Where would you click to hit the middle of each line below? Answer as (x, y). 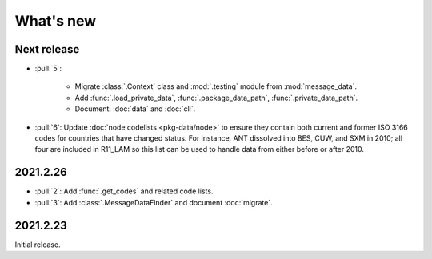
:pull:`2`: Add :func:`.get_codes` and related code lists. (124, 191)
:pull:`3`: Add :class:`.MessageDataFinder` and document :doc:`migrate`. (154, 202)
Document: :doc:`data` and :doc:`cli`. (135, 109)
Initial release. (38, 245)
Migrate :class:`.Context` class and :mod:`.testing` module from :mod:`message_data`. (216, 86)
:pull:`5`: (48, 69)
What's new (56, 21)
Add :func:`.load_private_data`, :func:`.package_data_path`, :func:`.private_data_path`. (216, 98)
